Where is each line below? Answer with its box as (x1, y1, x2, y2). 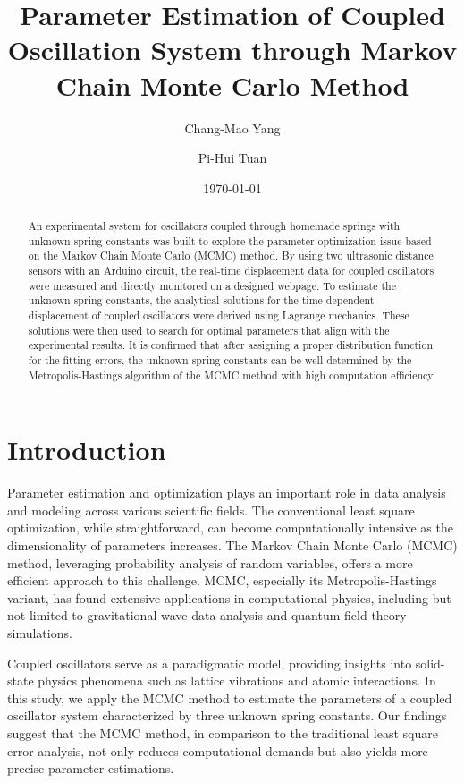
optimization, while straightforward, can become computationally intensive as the (7, 518, 453, 537)
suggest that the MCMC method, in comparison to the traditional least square (7, 723, 438, 742)
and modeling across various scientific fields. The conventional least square (7, 500, 415, 519)
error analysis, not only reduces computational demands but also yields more (7, 741, 428, 760)
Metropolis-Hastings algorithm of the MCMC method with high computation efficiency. (28, 367, 435, 382)
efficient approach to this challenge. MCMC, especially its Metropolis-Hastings (7, 571, 437, 590)
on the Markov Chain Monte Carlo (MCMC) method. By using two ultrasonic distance (28, 248, 434, 263)
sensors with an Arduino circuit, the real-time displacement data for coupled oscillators (28, 263, 434, 278)
